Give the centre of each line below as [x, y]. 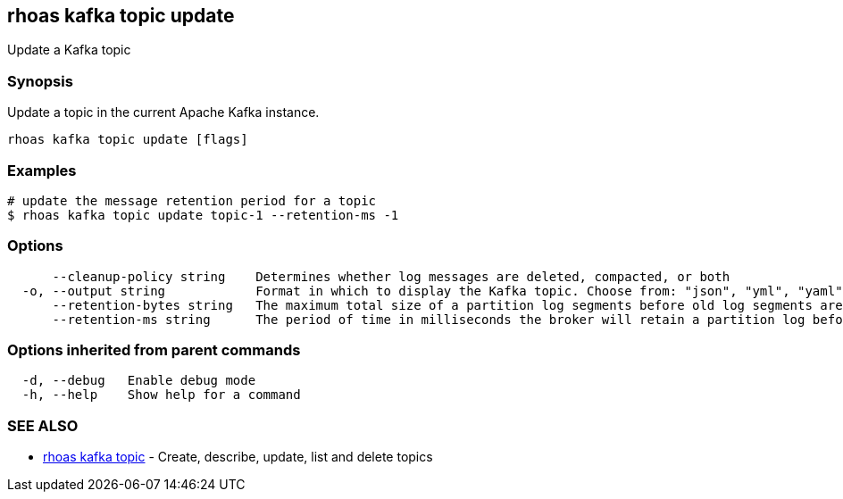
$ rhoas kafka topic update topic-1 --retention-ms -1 [203, 215]
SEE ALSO [43, 425]
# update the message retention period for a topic [192, 200]
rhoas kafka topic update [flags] [128, 140]
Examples [42, 170]
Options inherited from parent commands [154, 350]
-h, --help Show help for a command [161, 395]
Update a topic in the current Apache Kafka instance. [163, 112]
